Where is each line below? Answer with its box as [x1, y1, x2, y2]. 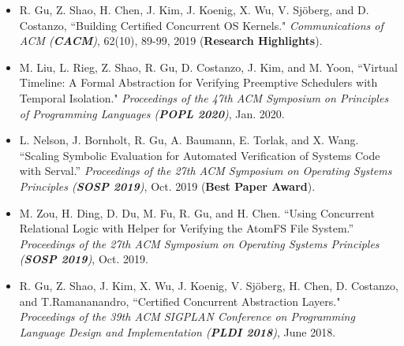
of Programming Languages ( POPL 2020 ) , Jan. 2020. [19, 105, 285, 121]
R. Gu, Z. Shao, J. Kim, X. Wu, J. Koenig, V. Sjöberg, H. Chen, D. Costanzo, [19, 277, 398, 293]
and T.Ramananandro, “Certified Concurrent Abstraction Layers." [19, 292, 341, 309]
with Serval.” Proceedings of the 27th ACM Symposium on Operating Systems [19, 162, 392, 179]
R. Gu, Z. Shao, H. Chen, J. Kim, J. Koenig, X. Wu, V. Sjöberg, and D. [19, 2, 369, 17]
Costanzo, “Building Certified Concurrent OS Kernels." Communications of [19, 17, 383, 33]
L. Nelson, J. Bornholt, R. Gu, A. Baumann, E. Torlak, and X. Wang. [19, 132, 359, 148]
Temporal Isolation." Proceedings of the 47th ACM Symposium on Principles [19, 89, 389, 106]
